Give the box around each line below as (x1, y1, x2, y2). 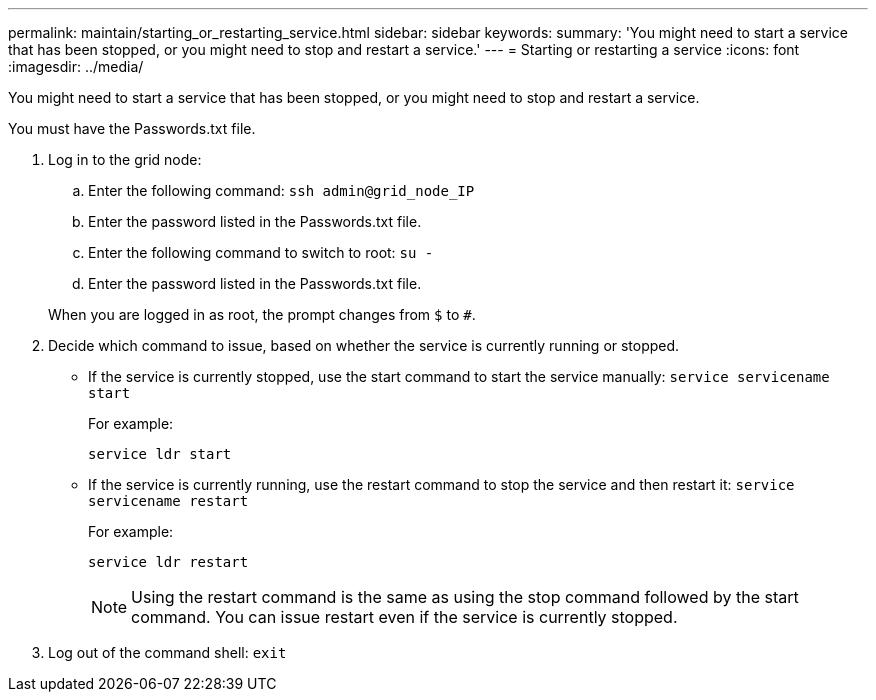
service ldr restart (88, 554, 249, 570)
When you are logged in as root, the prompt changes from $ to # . (48, 306, 476, 323)
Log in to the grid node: (48, 151, 202, 168)
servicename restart (88, 493, 249, 509)
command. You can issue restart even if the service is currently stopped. (131, 607, 678, 627)
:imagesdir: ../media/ (8, 58, 144, 75)
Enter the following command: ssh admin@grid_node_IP (88, 182, 475, 199)
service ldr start (88, 446, 232, 462)
